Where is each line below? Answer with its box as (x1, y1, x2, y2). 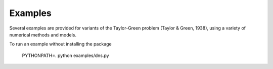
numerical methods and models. (9, 31, 77, 37)
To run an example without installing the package (9, 41, 112, 47)
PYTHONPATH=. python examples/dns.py (22, 52, 109, 58)
